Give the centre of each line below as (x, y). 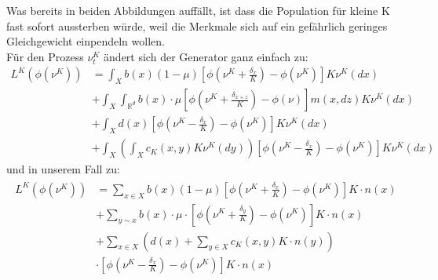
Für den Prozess (45, 56)
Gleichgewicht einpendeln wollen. (86, 41)
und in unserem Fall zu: (63, 169)
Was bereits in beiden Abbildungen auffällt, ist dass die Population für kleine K (198, 10)
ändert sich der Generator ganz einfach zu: (206, 56)
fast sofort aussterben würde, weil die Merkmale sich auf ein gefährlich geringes (197, 25)
